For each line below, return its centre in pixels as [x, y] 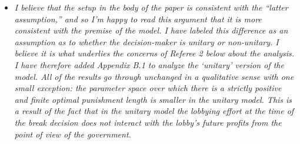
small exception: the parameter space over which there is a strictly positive [148, 88]
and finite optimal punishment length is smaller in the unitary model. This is [153, 99]
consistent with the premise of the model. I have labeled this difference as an [151, 30]
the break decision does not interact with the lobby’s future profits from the [148, 122]
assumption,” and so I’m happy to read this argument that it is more [138, 19]
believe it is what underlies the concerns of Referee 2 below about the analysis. [154, 53]
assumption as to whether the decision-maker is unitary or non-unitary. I [146, 41]
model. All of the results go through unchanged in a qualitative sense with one [154, 76]
